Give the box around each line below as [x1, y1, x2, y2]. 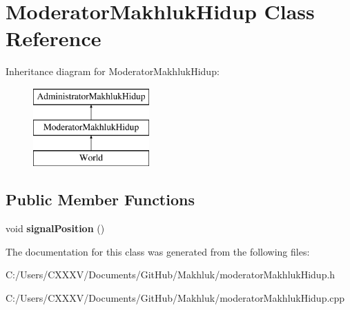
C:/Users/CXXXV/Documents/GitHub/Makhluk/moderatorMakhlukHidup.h [6, 267, 336, 282]
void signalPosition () [6, 221, 105, 236]
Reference [6, 24, 101, 52]
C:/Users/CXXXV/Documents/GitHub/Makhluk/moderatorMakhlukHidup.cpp [6, 290, 345, 304]
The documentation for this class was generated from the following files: [6, 244, 310, 258]
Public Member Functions [6, 189, 195, 210]
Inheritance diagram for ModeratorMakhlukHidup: [6, 64, 220, 79]
